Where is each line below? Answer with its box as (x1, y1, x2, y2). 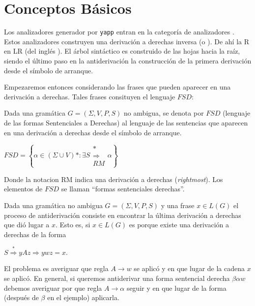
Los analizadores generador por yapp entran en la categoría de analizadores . (4, 27, 234, 37)
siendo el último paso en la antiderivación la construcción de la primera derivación (4, 55, 252, 65)
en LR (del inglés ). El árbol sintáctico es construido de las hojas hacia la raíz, (4, 46, 240, 56)
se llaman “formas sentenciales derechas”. (61, 184, 185, 194)
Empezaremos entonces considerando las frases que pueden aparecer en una (4, 82, 231, 92)
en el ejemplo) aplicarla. (47, 292, 119, 303)
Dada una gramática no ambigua (4, 200, 103, 210)
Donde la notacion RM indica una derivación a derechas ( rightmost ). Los (4, 174, 223, 184)
